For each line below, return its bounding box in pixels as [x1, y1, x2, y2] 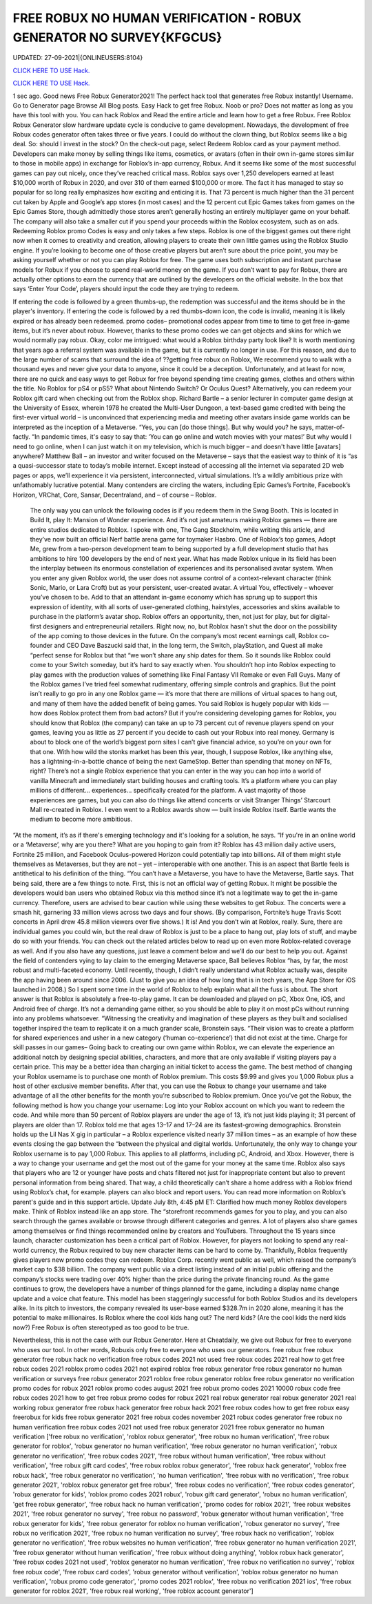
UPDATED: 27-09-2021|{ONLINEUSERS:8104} [12, 54, 143, 62]
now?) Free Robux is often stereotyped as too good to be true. [12, 1323, 189, 1331]
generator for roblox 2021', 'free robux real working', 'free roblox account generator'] [12, 1587, 254, 1595]
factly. [12, 433, 31, 441]
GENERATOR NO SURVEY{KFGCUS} [12, 30, 223, 45]
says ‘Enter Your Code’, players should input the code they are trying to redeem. [12, 285, 240, 293]
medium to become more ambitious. [30, 815, 133, 824]
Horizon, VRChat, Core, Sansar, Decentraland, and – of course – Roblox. [12, 491, 217, 499]
